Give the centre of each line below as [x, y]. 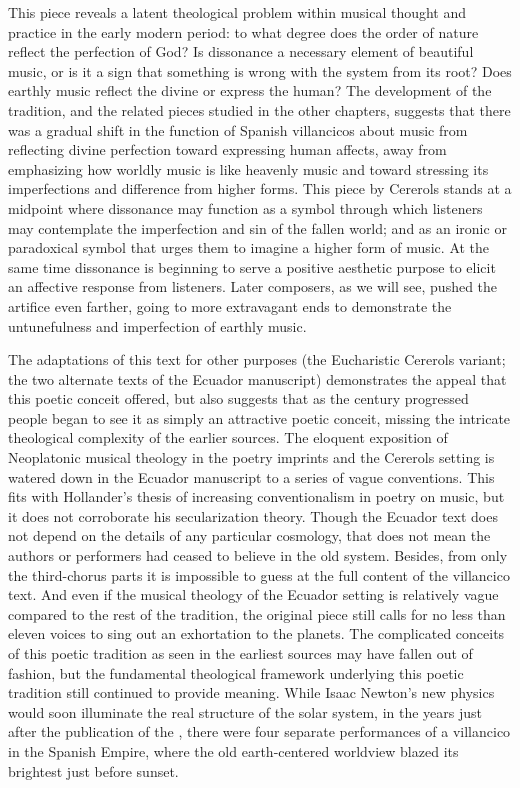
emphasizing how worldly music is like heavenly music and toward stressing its [248, 168]
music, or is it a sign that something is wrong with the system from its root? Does [260, 70]
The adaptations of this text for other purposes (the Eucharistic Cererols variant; [257, 359]
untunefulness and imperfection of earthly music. [157, 325]
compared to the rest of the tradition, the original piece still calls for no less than [257, 613]
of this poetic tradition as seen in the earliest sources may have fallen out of [240, 653]
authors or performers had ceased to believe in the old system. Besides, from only [258, 555]
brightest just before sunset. [93, 770]
